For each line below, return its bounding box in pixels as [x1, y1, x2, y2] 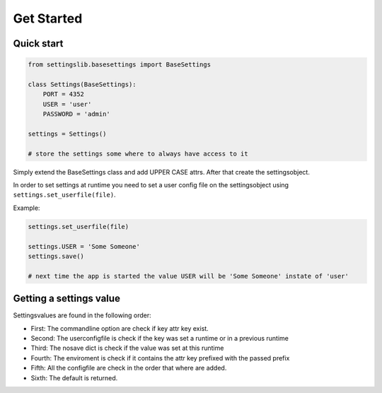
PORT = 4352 [42, 90, 85, 98]
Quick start [13, 37, 64, 49]
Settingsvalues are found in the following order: [13, 311, 151, 319]
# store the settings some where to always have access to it [28, 149, 248, 158]
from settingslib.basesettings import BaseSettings [28, 61, 212, 69]
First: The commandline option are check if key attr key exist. [30, 324, 209, 332]
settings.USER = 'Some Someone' [28, 242, 141, 250]
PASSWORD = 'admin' [42, 110, 111, 118]
